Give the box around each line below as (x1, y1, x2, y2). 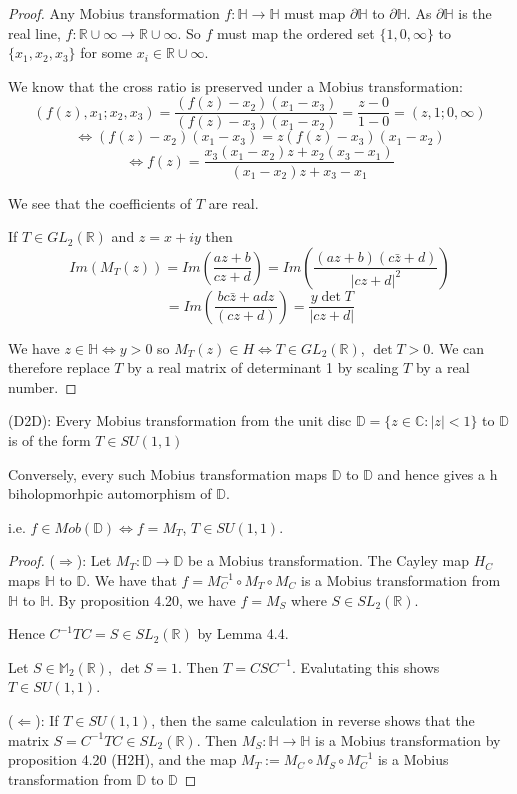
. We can (430, 337, 485, 358)
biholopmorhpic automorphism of (8, 483, 212, 504)
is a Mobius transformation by (315, 729, 501, 750)
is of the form (8, 430, 91, 451)
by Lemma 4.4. (197, 623, 289, 644)
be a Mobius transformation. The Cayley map (187, 550, 470, 571)
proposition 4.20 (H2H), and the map (8, 749, 237, 770)
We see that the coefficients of (8, 192, 192, 213)
